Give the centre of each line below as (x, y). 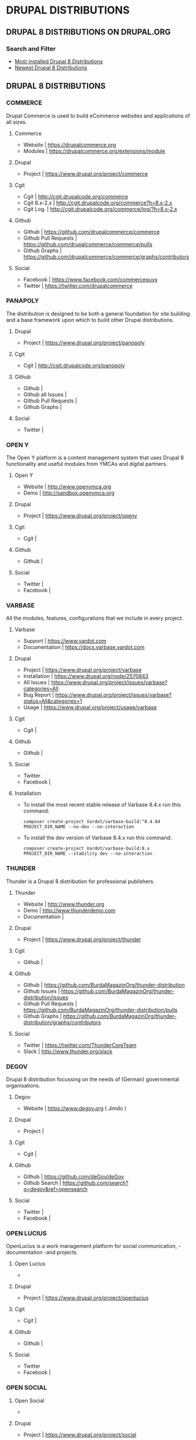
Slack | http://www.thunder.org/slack (68, 1051)
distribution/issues (46, 997)
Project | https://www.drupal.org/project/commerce (86, 173)
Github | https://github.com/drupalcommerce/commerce (92, 231)
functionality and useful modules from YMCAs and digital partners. (87, 464)
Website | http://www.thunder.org (64, 904)
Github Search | (42, 1183)
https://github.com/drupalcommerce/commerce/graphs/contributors (106, 257)
